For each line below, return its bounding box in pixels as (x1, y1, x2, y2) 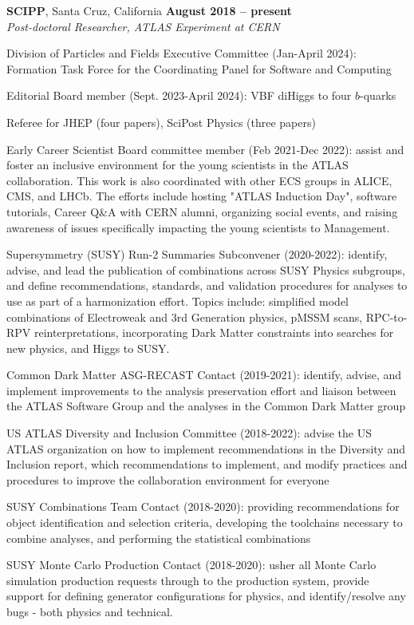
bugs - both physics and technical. (6, 603, 173, 619)
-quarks (360, 87, 396, 104)
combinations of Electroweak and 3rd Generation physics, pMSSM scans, (6, 308, 363, 325)
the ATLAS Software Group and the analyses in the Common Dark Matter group (6, 398, 406, 414)
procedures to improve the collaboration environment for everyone (6, 471, 329, 488)
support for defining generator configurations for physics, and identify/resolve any (6, 587, 406, 604)
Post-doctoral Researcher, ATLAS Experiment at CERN (6, 18, 280, 34)
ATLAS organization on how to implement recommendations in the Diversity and (6, 440, 405, 457)
